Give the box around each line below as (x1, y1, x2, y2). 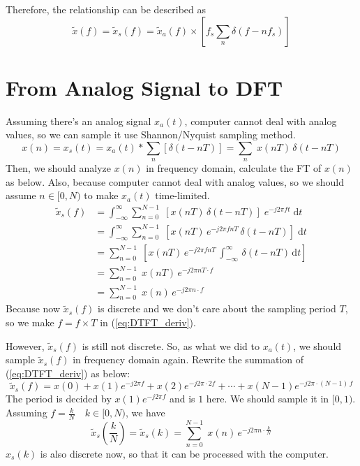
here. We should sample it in (206, 391, 329, 406)
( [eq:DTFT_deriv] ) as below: (6, 365, 130, 380)
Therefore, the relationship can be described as (6, 2, 206, 16)
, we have (125, 405, 165, 420)
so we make (6, 315, 54, 330)
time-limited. (155, 188, 210, 203)
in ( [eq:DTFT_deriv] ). (100, 315, 196, 330)
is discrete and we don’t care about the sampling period (98, 301, 336, 316)
